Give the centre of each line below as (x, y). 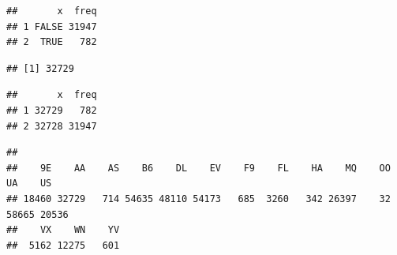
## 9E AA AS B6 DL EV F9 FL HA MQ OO (198, 168)
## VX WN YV (63, 230)
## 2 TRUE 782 (52, 42)
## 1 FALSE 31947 (52, 26)
